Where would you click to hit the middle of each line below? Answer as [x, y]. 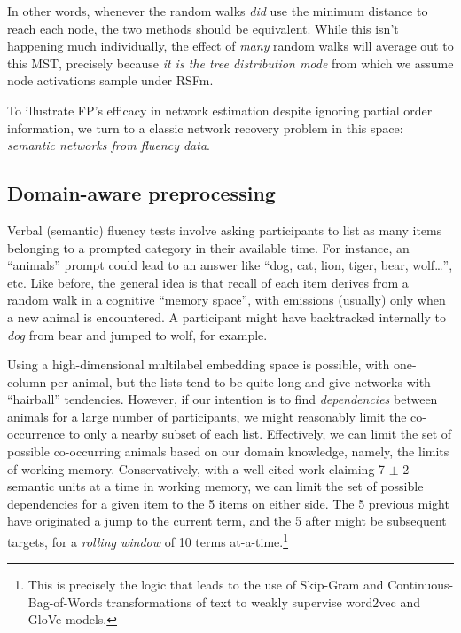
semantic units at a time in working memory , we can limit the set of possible [215, 486]
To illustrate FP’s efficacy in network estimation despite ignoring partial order [220, 110]
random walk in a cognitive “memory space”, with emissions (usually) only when [227, 300]
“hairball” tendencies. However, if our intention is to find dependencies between [223, 399]
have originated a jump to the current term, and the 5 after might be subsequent [227, 521]
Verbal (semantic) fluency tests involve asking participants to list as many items [225, 229]
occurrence [36, 434]
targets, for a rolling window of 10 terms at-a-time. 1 [148, 540]
